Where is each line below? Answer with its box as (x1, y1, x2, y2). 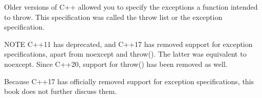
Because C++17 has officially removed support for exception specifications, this (4, 76, 254, 86)
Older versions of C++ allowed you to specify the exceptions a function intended (4, 2, 258, 12)
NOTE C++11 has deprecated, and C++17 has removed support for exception (4, 38, 253, 49)
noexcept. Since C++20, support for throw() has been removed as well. (4, 58, 228, 69)
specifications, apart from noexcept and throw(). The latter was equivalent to (4, 48, 247, 59)
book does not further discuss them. (4, 86, 117, 96)
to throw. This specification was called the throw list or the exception (4, 11, 223, 22)
